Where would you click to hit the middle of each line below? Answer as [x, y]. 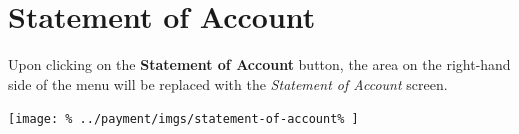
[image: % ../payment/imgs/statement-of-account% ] [183, 119]
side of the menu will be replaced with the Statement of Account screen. [228, 83]
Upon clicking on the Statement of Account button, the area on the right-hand [259, 64]
